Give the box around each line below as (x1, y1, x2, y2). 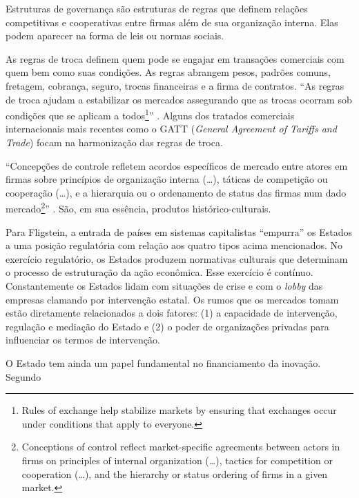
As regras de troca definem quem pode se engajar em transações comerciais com (6, 51, 345, 66)
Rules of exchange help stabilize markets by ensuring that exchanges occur (21, 403, 337, 417)
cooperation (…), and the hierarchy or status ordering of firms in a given (21, 466, 328, 481)
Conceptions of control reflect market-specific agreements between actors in (21, 439, 340, 454)
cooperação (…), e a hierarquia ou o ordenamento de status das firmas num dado (6, 185, 347, 199)
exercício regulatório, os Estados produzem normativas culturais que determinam (6, 251, 348, 266)
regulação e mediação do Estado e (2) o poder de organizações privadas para (6, 319, 329, 333)
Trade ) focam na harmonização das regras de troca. (6, 135, 223, 149)
